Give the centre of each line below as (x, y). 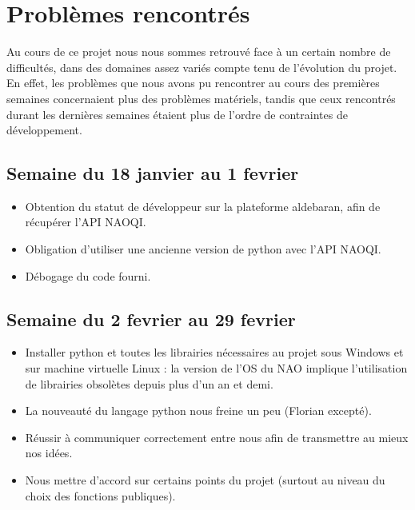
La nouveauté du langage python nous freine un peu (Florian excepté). (198, 410)
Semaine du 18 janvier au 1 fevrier (153, 173)
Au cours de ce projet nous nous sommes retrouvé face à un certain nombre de (199, 52)
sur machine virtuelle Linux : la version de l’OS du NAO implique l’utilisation (216, 368)
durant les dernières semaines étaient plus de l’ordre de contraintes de (177, 114)
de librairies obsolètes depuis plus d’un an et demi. (149, 383)
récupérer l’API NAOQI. (86, 222)
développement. (44, 130)
